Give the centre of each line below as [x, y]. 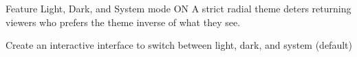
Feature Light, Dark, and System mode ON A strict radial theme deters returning [178, 8]
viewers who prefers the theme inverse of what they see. [123, 22]
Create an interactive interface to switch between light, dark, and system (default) [179, 45]
